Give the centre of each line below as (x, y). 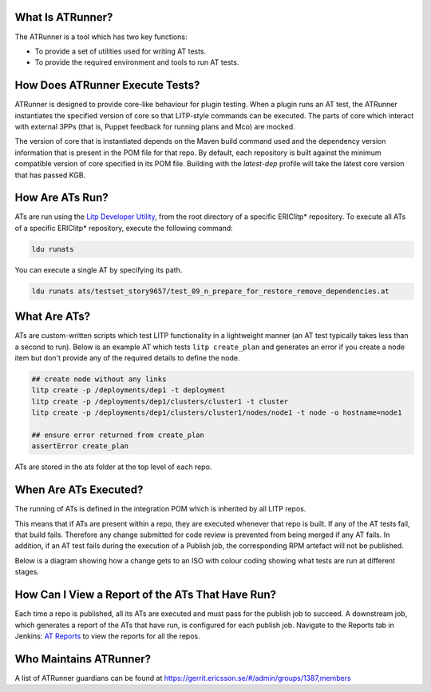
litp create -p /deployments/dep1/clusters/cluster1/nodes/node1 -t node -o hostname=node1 (217, 413)
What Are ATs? (53, 317)
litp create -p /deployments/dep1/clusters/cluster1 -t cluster (160, 401)
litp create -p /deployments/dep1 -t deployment (129, 390)
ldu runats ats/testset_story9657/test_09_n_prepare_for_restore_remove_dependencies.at (211, 291)
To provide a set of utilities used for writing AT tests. (121, 51)
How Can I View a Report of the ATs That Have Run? (146, 595)
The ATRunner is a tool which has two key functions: (101, 37)
